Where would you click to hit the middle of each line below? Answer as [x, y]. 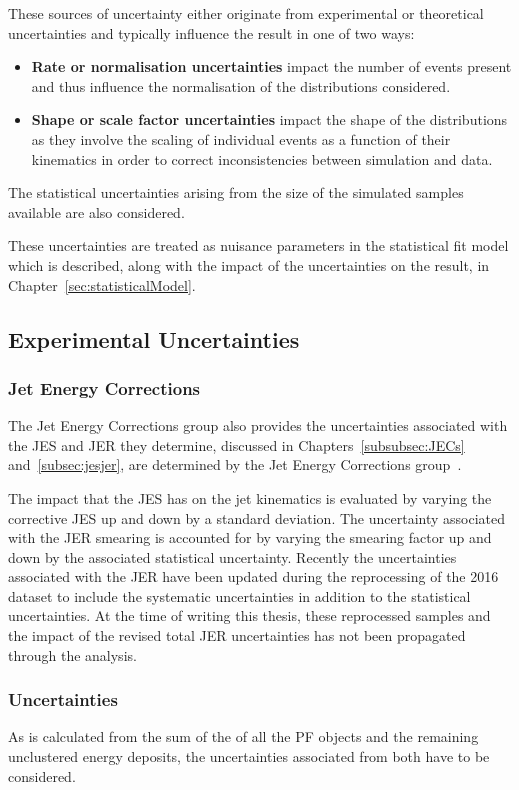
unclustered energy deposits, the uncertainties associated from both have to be [249, 756]
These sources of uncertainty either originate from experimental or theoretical [246, 13]
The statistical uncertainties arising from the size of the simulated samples [236, 192]
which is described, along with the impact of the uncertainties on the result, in [249, 264]
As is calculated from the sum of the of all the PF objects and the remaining [243, 736]
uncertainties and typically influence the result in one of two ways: [211, 32]
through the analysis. [72, 654]
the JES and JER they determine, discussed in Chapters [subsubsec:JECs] [236, 444]
